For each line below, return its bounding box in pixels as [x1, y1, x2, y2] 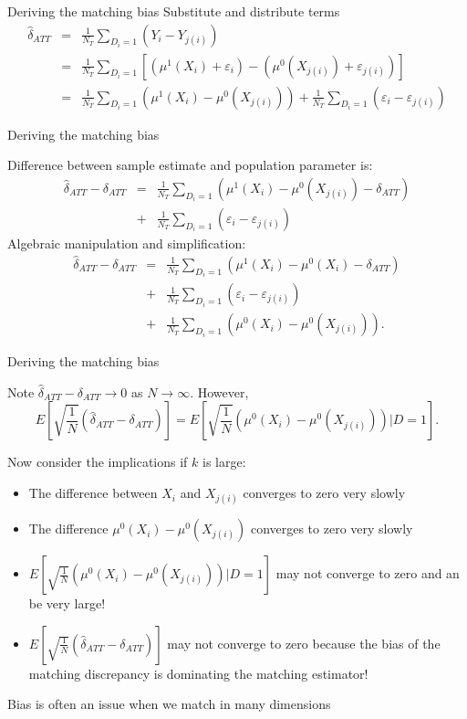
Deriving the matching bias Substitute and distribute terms [7, 2, 340, 20]
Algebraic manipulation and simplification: [7, 233, 246, 252]
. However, [190, 382, 249, 401]
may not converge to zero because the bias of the [167, 633, 441, 652]
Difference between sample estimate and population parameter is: [7, 155, 373, 174]
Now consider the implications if [7, 452, 188, 471]
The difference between [28, 483, 158, 502]
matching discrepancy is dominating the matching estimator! [28, 663, 368, 682]
